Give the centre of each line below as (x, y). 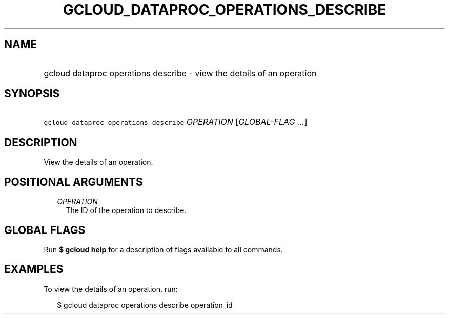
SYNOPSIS (32, 94)
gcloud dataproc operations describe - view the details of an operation (180, 73)
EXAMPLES (34, 269)
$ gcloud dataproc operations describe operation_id (145, 305)
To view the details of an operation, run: (111, 289)
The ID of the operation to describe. (126, 210)
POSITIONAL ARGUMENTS (74, 182)
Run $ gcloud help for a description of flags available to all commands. (163, 249)
